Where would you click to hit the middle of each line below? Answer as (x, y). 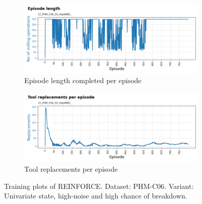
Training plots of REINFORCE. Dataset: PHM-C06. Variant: (99, 186)
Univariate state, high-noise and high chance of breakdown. (96, 196)
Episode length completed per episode (83, 80)
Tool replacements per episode (71, 168)
